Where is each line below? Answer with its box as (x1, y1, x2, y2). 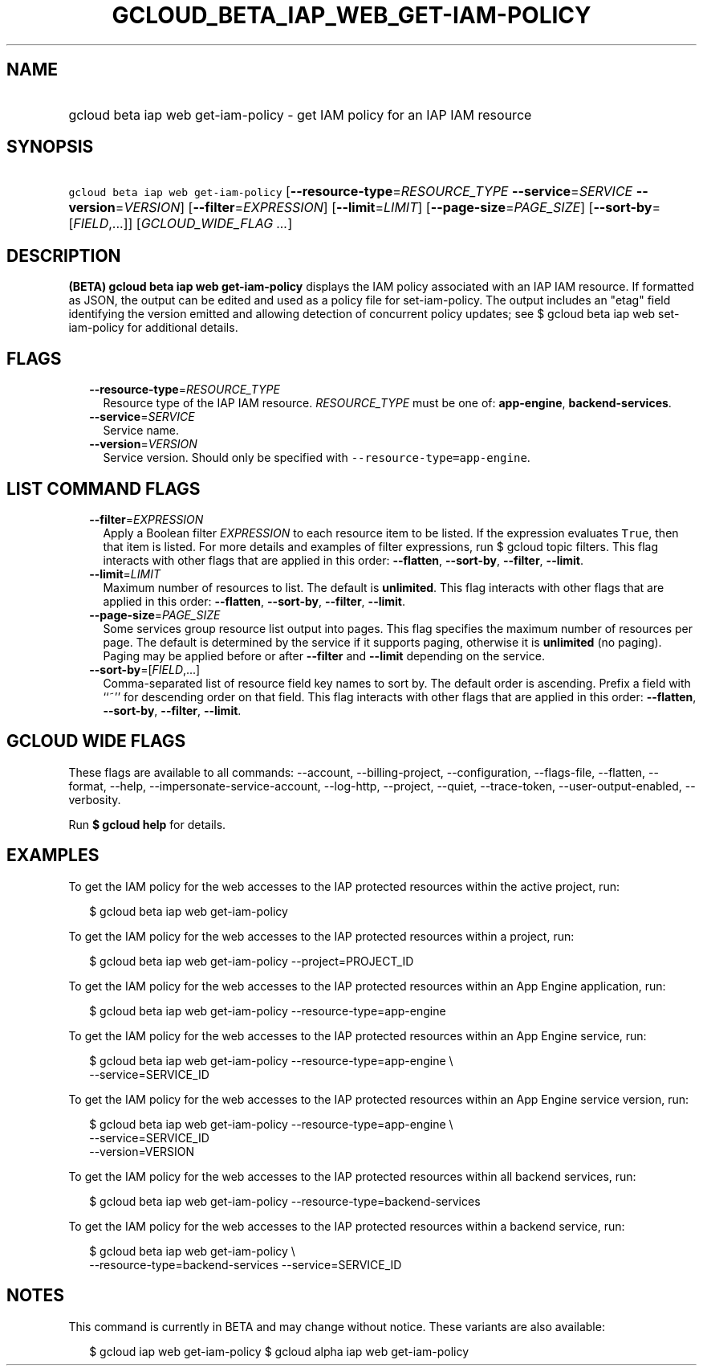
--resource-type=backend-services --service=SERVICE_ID (89, 1257, 402, 1272)
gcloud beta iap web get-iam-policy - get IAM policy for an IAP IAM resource (68, 106, 532, 123)
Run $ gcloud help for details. (68, 817, 226, 831)
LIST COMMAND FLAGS (6, 478, 201, 499)
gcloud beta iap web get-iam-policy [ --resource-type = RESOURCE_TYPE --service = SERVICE (68, 183, 633, 200)
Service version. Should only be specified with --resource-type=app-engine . (103, 451, 530, 465)
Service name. (103, 423, 179, 438)
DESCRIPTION (6, 245, 121, 266)
